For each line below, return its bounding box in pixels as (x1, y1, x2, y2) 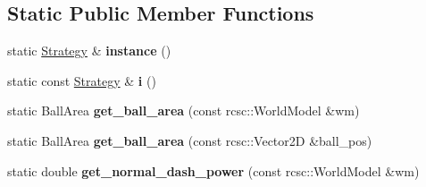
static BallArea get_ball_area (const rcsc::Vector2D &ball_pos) (7, 131, 372, 149)
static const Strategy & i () (7, 71, 156, 89)
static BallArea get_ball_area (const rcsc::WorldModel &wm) (7, 101, 360, 120)
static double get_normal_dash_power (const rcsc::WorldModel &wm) (7, 161, 420, 180)
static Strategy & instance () (7, 41, 171, 60)
